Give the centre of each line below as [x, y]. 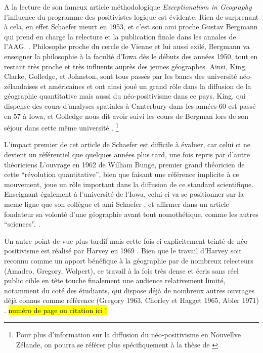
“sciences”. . [22, 224]
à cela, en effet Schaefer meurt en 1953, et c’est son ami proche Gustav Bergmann [131, 27]
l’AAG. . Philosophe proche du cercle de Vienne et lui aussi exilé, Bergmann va [127, 46]
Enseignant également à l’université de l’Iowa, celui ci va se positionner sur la [124, 194]
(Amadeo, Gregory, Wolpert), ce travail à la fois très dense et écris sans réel [121, 270]
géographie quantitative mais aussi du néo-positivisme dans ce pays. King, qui [125, 96]
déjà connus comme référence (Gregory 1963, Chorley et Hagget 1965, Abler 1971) [131, 300]
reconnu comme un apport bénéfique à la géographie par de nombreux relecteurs [129, 260]
